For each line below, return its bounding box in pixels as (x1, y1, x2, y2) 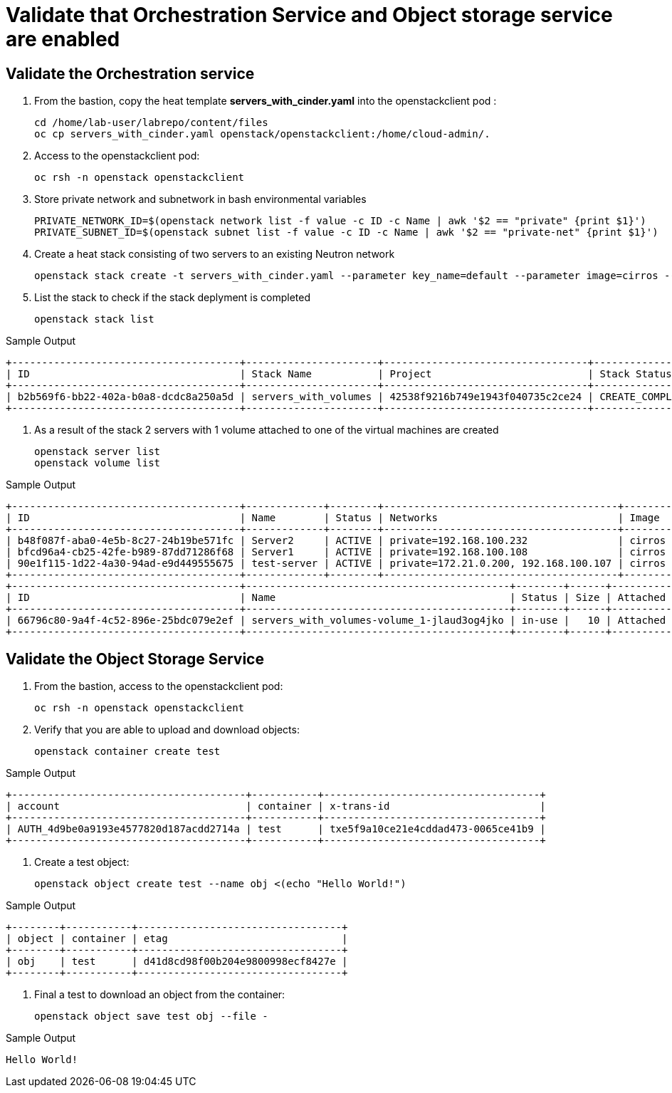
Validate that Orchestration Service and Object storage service (6, 3, 613, 27)
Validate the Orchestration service (6, 64, 255, 83)
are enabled (6, 27, 120, 51)
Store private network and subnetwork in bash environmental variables (34, 193, 367, 206)
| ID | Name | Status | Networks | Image (6, 512, 660, 524)
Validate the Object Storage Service (6, 649, 264, 668)
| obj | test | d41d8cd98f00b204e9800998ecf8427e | (6, 956, 348, 968)
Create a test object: (34, 856, 130, 869)
